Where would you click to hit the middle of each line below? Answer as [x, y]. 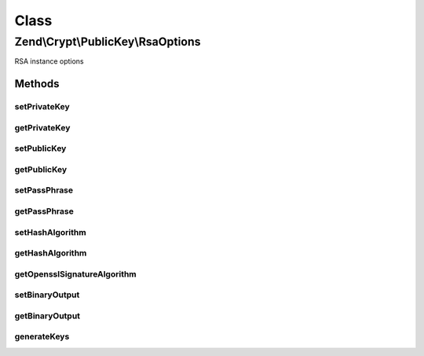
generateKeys [42, 336]
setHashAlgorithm [50, 232]
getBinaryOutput [48, 316]
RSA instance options [49, 61]
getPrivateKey [42, 127]
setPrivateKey [42, 107]
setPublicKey [40, 149]
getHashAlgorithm [51, 253]
